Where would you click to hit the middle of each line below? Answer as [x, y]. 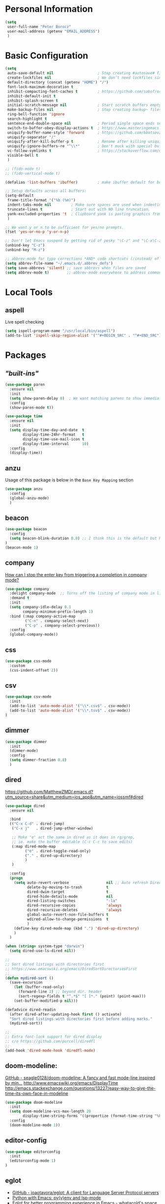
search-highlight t [27, 119]
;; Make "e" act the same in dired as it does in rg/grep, [73, 837]
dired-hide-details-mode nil [70, 896]
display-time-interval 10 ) [56, 444]
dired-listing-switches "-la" [72, 901]
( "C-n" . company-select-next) [57, 621]
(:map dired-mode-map [34, 846]
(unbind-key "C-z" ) [25, 246]
